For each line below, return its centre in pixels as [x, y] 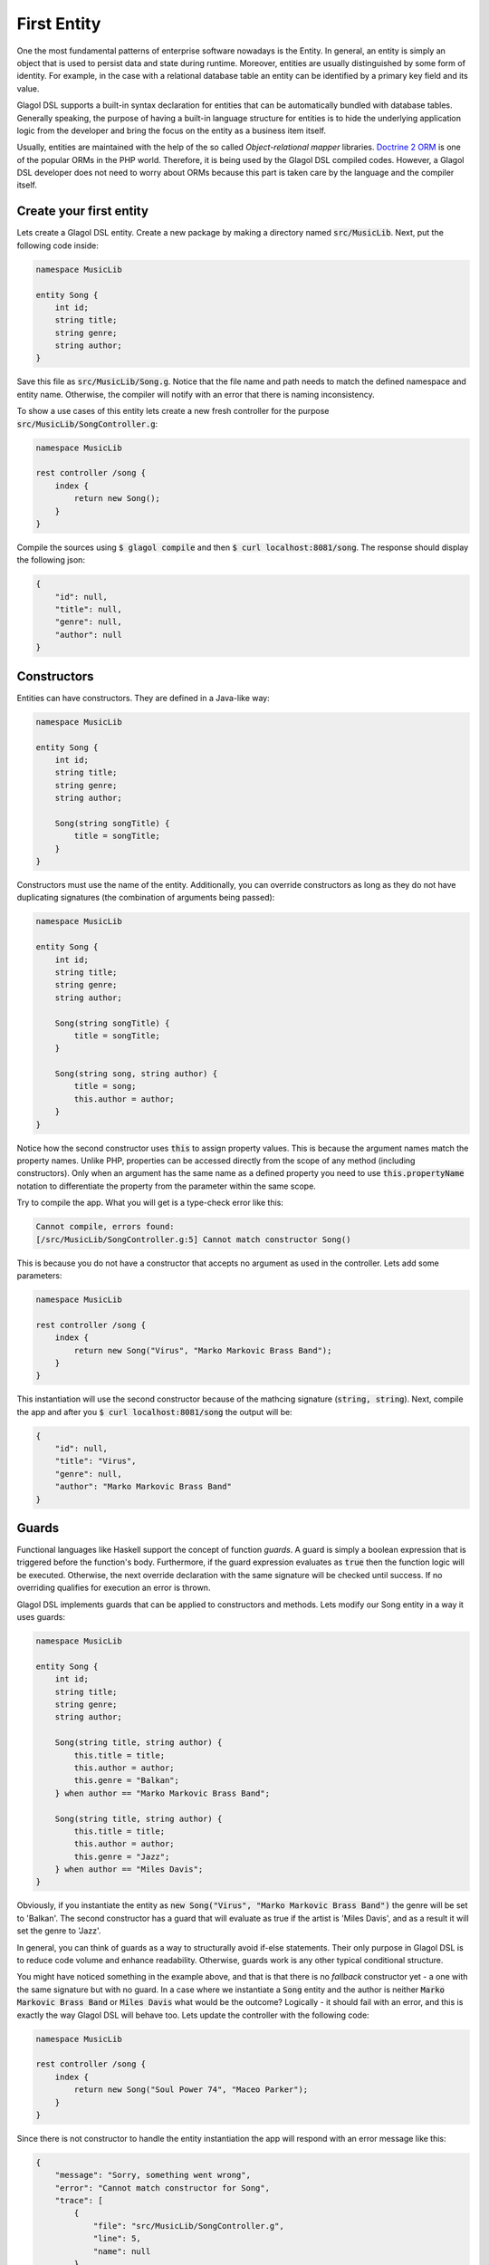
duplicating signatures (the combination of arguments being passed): [146, 898]
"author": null [88, 635]
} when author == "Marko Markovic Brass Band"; [163, 1793]
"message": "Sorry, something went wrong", [153, 2175]
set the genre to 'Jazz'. [59, 1931]
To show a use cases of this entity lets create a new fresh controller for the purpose [173, 411]
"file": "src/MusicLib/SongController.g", [188, 2226]
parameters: [39, 1275]
